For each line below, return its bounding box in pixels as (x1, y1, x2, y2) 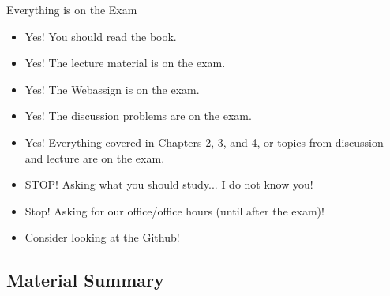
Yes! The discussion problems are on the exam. (24, 107, 252, 124)
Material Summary (6, 268, 164, 292)
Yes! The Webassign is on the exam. (24, 81, 200, 97)
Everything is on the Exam (6, 2, 137, 17)
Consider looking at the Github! (24, 229, 180, 245)
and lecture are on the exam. (24, 149, 165, 166)
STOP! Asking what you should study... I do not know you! (24, 176, 313, 193)
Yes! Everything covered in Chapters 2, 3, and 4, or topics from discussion (24, 133, 384, 150)
